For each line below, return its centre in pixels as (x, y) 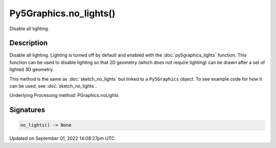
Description (29, 43)
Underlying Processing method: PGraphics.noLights (64, 95)
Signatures (27, 110)
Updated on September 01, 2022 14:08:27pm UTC (62, 138)
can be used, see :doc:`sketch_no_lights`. (53, 86)
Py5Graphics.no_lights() (62, 13)
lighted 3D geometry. (32, 69)
